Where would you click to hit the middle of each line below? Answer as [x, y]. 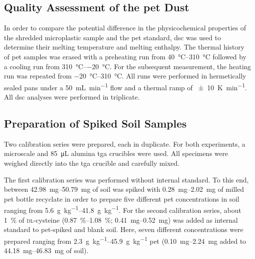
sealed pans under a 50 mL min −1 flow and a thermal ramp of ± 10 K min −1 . [126, 86]
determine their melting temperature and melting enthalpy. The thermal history [124, 47]
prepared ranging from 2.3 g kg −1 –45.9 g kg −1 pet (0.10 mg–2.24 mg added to [125, 240]
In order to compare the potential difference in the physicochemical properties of [125, 28]
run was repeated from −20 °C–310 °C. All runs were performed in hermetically [125, 76]
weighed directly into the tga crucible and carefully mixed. [92, 163]
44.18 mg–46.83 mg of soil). [46, 250]
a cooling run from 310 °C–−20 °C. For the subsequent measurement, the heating [127, 66]
